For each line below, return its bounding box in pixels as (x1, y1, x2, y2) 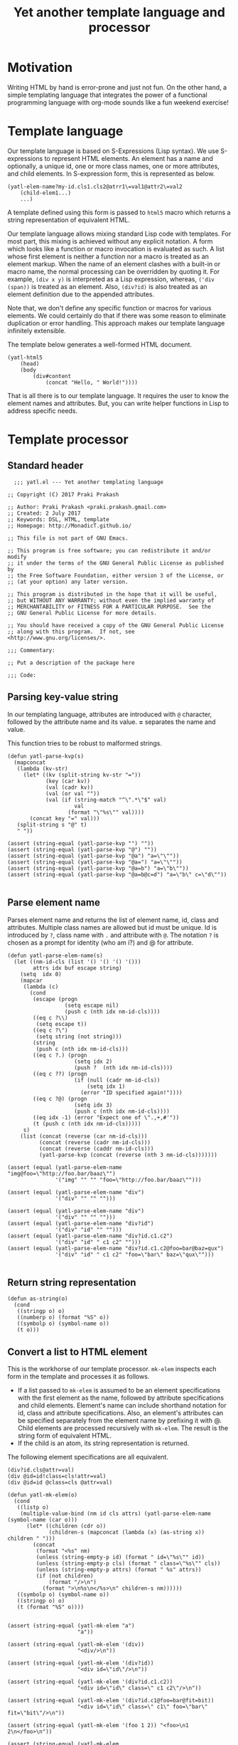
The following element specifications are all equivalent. (7, 1453, 169, 1462)
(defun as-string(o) (7, 1295, 69, 1303)
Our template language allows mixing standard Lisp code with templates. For (7, 229, 232, 238)
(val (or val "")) (45, 790, 100, 797)
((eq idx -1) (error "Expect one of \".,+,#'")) (33, 1113, 180, 1121)
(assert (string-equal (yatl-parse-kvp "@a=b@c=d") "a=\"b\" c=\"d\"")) (7, 871, 227, 878)
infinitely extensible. (7, 326, 66, 335)
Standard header (7, 460, 84, 472)
